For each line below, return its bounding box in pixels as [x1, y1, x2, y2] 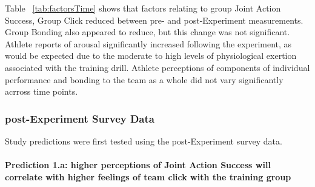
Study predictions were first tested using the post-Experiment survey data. [5, 134, 282, 147]
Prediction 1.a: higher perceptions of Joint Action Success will [5, 158, 271, 171]
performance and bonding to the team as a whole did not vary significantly [5, 73, 283, 86]
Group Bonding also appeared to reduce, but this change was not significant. [5, 25, 290, 38]
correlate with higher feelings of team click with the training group [5, 170, 291, 183]
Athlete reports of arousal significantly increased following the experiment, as [5, 37, 292, 50]
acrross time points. [5, 85, 78, 98]
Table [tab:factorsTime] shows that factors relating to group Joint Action [5, 2, 281, 14]
